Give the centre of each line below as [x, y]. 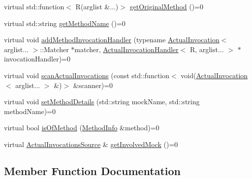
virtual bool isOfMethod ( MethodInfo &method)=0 [82, 128]
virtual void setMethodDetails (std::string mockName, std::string [102, 102]
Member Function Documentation [93, 170]
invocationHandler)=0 [37, 59]
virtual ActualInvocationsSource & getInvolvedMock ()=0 [91, 144]
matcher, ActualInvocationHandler [126, 49]
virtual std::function [34, 6]
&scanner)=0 [93, 85]
